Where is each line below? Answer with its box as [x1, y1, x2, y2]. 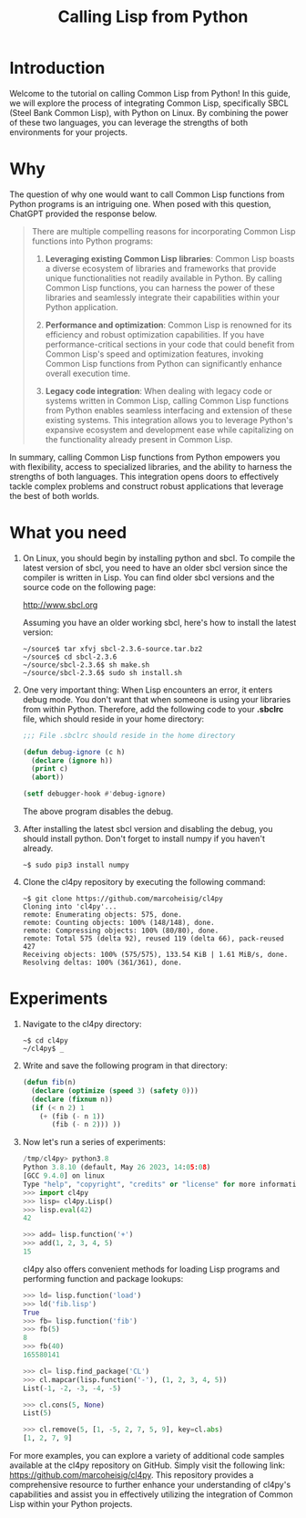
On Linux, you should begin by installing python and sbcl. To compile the [22, 552, 296, 563]
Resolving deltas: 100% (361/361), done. [22, 958, 182, 968]
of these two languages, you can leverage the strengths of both [9, 117, 249, 128]
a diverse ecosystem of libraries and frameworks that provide [45, 263, 277, 274]
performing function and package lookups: [22, 1273, 184, 1284]
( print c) [31, 764, 68, 774]
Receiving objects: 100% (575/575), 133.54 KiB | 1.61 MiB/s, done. [22, 951, 289, 960]
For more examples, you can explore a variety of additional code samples [9, 1450, 285, 1461]
